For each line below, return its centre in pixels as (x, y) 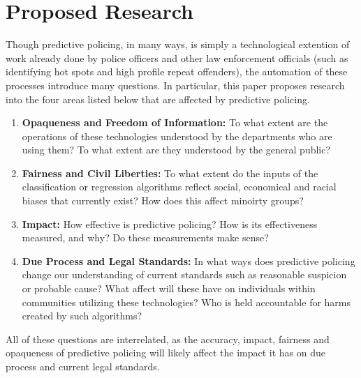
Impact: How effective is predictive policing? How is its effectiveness (170, 224)
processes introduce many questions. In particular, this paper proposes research (175, 85)
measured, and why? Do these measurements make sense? (145, 237)
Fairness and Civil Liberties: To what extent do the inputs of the (170, 173)
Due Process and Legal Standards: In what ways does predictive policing (189, 260)
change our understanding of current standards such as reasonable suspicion (184, 274)
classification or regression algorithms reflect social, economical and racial (179, 187)
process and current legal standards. (83, 366)
